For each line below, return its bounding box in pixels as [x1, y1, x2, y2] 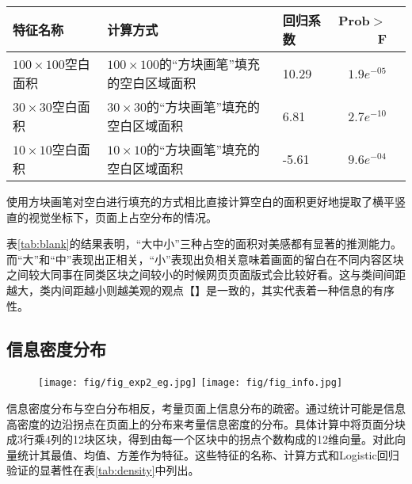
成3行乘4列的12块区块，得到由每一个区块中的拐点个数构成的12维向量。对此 [6, 431, 395, 448]
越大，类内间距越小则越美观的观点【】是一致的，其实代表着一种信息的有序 [6, 281, 395, 298]
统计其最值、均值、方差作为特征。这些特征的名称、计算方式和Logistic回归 [17, 446, 399, 463]
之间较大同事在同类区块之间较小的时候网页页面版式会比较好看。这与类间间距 [6, 266, 406, 283]
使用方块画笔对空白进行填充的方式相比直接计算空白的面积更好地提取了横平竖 [6, 193, 406, 209]
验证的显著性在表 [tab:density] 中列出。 [6, 462, 200, 478]
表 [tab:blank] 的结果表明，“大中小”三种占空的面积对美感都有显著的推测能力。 [6, 235, 402, 252]
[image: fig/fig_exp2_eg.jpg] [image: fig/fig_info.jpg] [38, 377, 343, 389]
